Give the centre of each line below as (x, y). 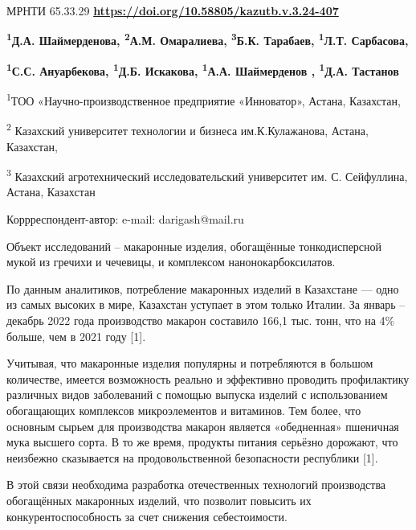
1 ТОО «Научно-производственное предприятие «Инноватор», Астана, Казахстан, (204, 99)
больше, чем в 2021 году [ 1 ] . (76, 336)
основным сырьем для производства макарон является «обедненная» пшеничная (203, 426)
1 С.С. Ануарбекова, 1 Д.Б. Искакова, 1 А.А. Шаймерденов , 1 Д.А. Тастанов (203, 69)
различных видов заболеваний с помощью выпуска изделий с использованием (197, 394)
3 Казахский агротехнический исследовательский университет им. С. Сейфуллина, (207, 175)
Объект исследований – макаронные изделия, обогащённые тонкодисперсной (194, 246)
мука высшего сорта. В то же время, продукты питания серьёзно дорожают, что (202, 442)
